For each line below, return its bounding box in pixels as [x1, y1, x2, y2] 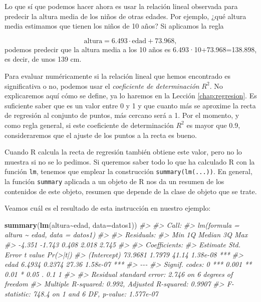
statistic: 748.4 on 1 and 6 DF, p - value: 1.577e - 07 [5, 288, 158, 298]
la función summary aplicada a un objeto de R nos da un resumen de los [5, 176, 224, 186]
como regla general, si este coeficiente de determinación [5, 119, 174, 130]
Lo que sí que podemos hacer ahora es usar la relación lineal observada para [5, 1, 238, 11]
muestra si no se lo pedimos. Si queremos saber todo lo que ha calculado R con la [5, 156, 255, 167]
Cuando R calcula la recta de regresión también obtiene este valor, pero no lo [5, 146, 242, 157]
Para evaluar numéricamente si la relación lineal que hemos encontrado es [5, 70, 230, 81]
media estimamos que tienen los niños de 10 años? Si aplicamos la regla [5, 21, 224, 31]
